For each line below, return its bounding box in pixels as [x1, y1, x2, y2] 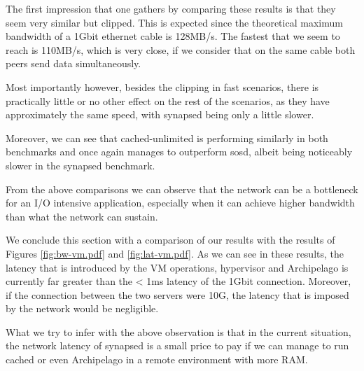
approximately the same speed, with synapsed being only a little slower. [6, 107, 314, 122]
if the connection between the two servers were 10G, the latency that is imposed [6, 287, 349, 302]
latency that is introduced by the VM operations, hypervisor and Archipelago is [6, 260, 349, 274]
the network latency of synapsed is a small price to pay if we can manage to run [6, 338, 349, 353]
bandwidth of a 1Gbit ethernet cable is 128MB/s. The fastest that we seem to [6, 29, 340, 43]
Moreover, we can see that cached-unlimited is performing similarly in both [6, 130, 328, 145]
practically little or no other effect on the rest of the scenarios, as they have [6, 93, 330, 108]
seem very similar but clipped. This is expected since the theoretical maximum [6, 15, 343, 29]
